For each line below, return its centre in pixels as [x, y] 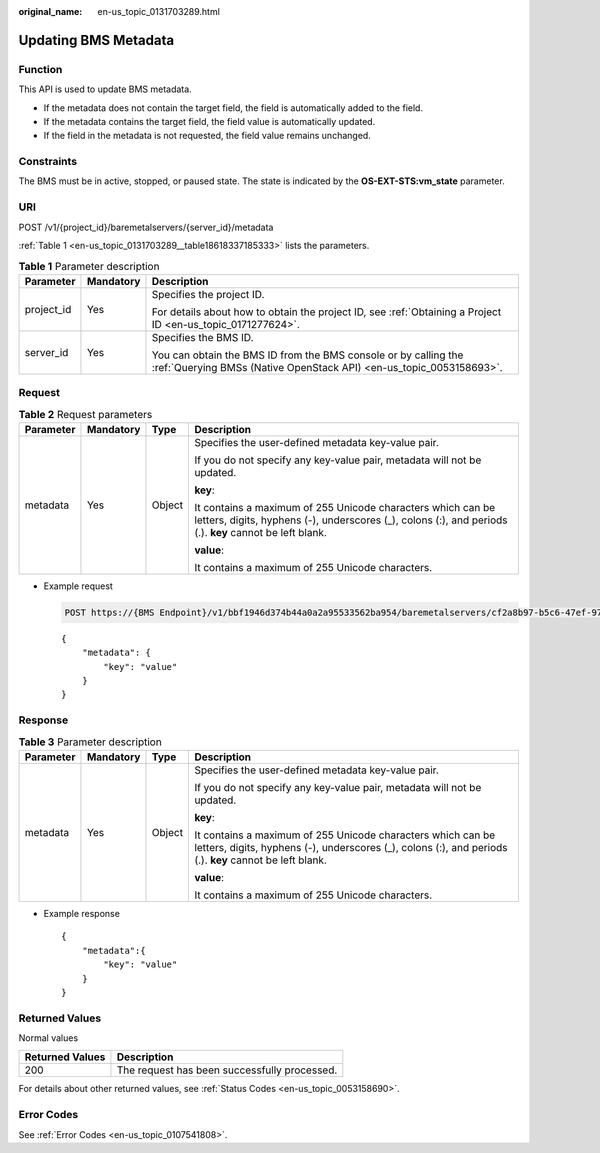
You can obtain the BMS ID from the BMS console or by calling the [307, 355]
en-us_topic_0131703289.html [158, 11]
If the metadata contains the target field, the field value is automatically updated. [209, 121]
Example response [81, 913]
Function [40, 69]
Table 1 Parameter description [89, 266]
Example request [78, 586]
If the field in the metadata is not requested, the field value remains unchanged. [207, 136]
